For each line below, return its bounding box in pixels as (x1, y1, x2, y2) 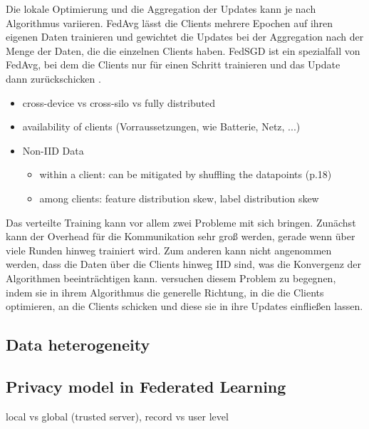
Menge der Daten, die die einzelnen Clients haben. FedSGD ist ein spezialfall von (6, 43, 360, 58)
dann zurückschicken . (6, 71, 101, 86)
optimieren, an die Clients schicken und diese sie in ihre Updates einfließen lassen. (6, 299, 363, 314)
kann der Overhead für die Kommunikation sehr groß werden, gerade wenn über (6, 229, 355, 244)
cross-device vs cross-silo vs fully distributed (22, 95, 216, 110)
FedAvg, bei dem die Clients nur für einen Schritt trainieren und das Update (6, 57, 341, 72)
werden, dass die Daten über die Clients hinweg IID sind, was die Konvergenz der (6, 257, 362, 272)
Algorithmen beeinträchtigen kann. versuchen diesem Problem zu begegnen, (6, 270, 336, 285)
